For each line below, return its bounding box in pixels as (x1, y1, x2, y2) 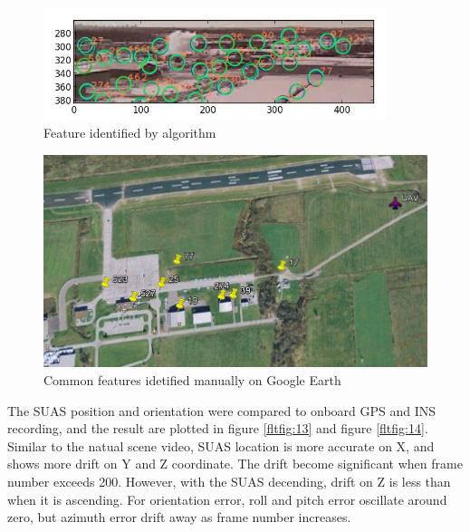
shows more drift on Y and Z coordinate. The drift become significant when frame (7, 454, 463, 473)
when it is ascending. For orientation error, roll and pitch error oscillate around (7, 489, 447, 508)
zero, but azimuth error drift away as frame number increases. (7, 508, 351, 527)
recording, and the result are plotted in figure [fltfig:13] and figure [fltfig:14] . (7, 419, 428, 438)
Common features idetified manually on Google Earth (43, 370, 341, 389)
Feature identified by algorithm (43, 123, 216, 142)
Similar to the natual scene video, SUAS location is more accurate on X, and (7, 436, 435, 455)
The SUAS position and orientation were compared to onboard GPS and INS (7, 401, 436, 420)
